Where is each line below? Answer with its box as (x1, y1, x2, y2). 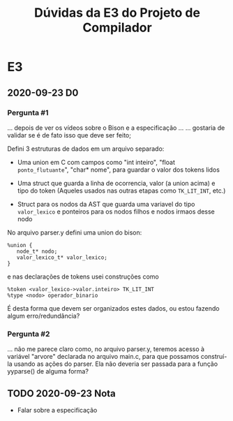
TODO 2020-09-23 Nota (7, 387, 116, 399)
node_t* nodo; (16, 248, 58, 255)
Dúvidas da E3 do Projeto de (33, 5, 201, 21)
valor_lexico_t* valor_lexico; (16, 253, 108, 261)
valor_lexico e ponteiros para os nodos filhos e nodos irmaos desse (17, 207, 215, 216)
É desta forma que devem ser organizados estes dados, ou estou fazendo (7, 304, 220, 312)
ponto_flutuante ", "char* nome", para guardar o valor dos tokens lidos (17, 165, 220, 174)
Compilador (82, 20, 152, 36)
